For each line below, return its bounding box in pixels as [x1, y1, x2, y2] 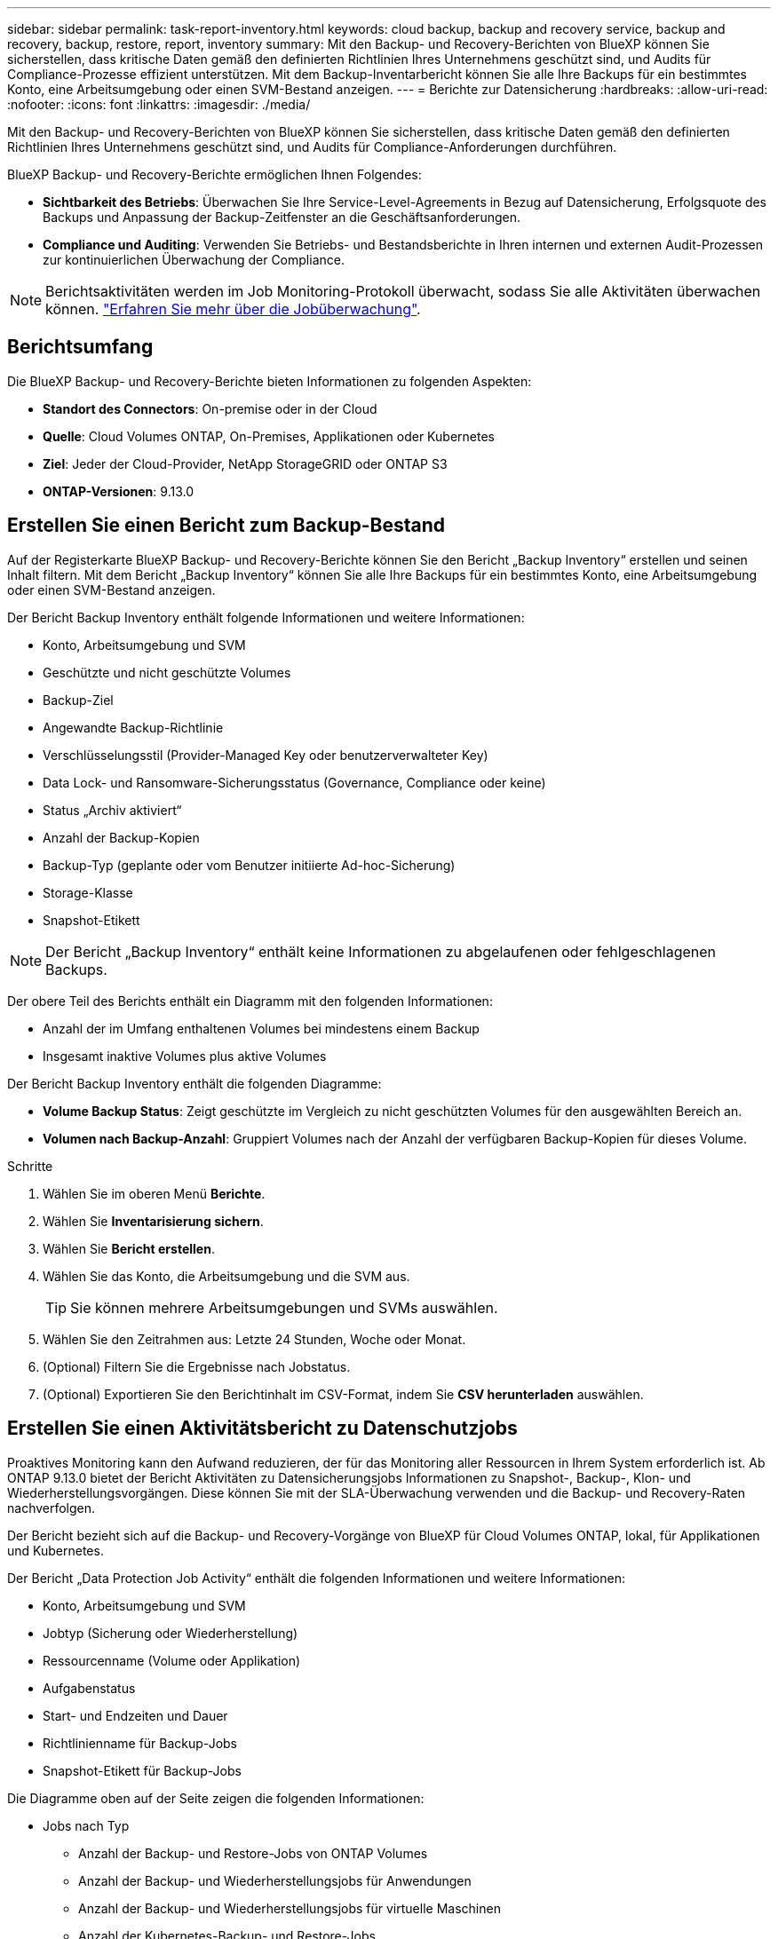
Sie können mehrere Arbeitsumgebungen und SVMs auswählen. [70, 1298, 498, 1317]
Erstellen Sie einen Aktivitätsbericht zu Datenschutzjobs [7, 1417, 518, 1440]
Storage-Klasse [43, 884, 133, 900]
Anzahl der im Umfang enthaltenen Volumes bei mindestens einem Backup [43, 1020, 480, 1036]
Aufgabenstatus [43, 1680, 136, 1696]
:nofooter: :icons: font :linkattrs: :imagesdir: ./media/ [7, 97, 311, 112]
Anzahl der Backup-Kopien [43, 829, 200, 845]
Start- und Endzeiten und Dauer [43, 1707, 228, 1723]
